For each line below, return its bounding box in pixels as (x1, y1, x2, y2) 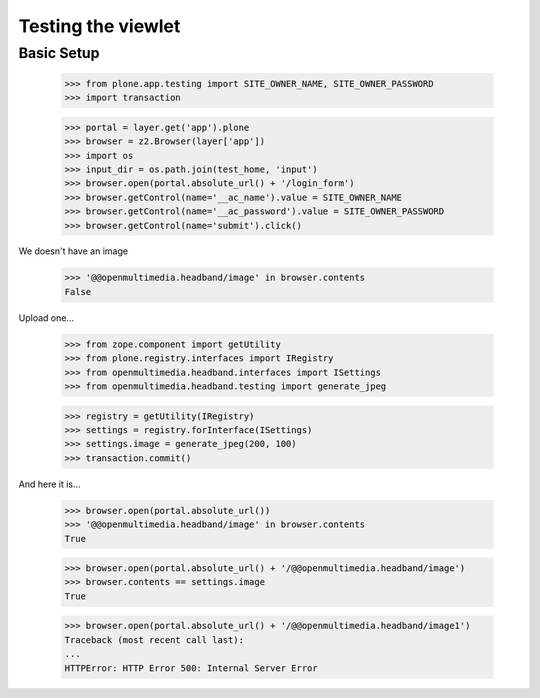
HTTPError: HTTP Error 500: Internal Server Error (64, 662, 319, 674)
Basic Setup (18, 44, 100, 62)
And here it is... (18, 478, 81, 490)
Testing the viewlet (18, 15, 181, 37)
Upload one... (18, 311, 75, 324)
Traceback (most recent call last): (64, 634, 245, 645)
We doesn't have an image (18, 245, 129, 257)
